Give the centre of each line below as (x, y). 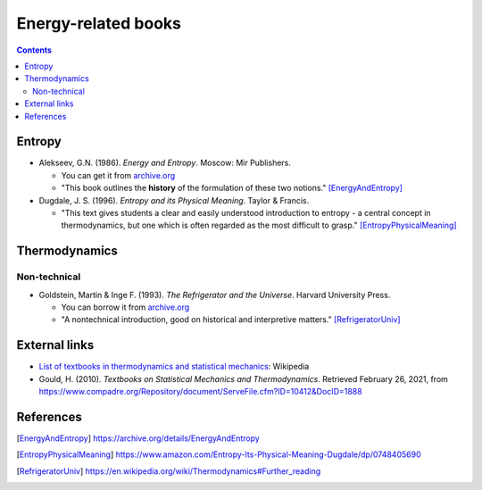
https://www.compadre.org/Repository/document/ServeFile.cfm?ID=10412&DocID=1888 (200, 391)
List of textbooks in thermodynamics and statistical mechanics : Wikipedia (174, 367)
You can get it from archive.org (118, 175)
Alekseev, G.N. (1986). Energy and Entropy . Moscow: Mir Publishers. (165, 163)
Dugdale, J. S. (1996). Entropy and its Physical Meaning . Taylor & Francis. (174, 200)
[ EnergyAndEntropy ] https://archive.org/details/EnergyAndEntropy (138, 438)
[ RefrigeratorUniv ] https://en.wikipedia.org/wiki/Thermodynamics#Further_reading (169, 471)
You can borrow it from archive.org (125, 307)
